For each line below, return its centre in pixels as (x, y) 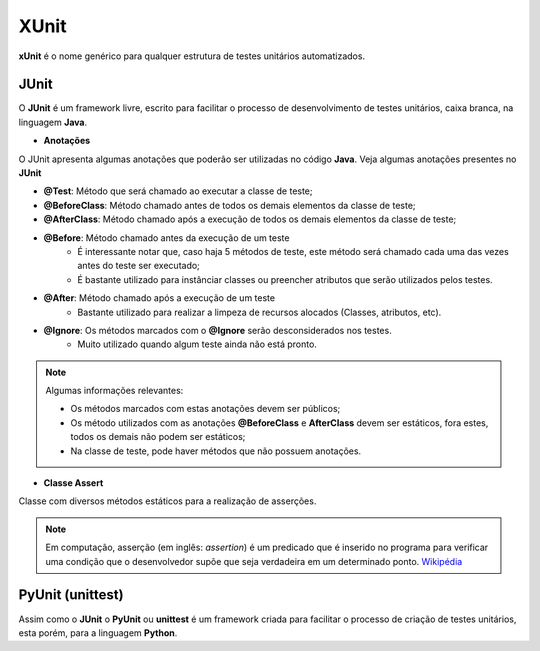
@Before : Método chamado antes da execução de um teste (166, 237)
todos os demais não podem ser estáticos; (158, 437)
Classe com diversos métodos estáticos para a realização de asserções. (167, 501)
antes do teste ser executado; (138, 266)
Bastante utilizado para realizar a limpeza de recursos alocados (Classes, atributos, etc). (259, 312)
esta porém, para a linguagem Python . (98, 632)
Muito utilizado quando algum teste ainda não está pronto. (197, 344)
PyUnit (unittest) (71, 595)
